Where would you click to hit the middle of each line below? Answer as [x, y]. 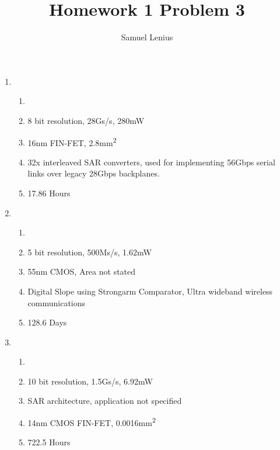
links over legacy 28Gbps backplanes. [94, 173]
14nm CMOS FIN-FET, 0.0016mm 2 [92, 422]
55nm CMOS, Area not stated [82, 271]
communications [57, 302]
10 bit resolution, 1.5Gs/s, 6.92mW [90, 381]
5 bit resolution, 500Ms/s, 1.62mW [90, 252]
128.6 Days [47, 322]
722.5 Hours [49, 442]
